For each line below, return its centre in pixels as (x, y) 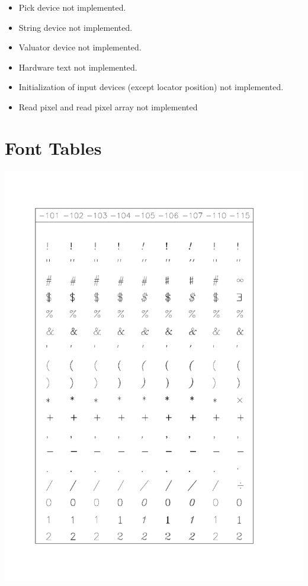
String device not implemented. (76, 27)
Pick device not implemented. (72, 7)
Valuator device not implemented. (80, 47)
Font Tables (53, 147)
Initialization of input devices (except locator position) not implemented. (151, 87)
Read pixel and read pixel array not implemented (108, 106)
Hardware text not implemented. (78, 67)
